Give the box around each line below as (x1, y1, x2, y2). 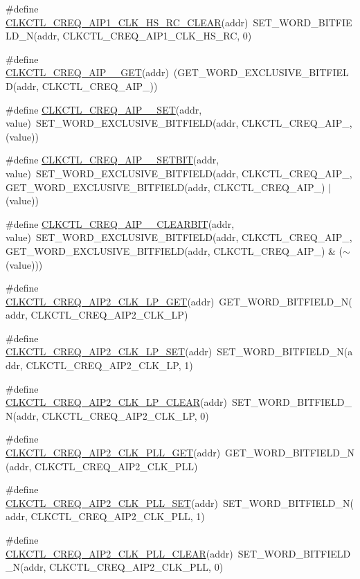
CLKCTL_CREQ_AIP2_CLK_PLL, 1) (30, 509, 205, 524)
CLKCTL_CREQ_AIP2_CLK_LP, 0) (42, 408, 209, 422)
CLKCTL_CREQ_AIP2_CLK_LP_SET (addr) (6, 344, 213, 359)
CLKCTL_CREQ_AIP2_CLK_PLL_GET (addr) (6, 445, 221, 460)
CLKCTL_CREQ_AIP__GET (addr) (6, 65, 169, 80)
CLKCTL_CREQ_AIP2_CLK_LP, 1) (26, 358, 193, 373)
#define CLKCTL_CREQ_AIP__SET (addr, (6, 102, 202, 116)
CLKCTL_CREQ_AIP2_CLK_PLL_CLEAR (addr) (6, 546, 233, 560)
